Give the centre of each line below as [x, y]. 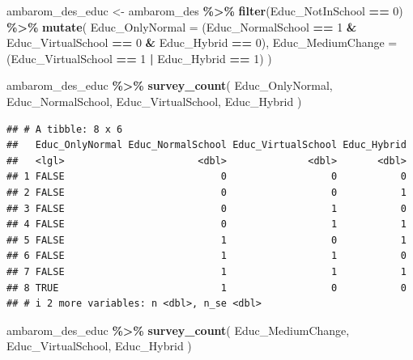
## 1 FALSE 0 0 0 [206, 177]
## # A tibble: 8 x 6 [65, 129]
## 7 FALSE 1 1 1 [206, 271]
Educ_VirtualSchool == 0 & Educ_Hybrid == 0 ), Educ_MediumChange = [202, 42]
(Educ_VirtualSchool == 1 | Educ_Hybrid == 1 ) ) [139, 58]
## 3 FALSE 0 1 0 [206, 208]
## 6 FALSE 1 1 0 [206, 256]
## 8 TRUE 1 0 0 [206, 288]
